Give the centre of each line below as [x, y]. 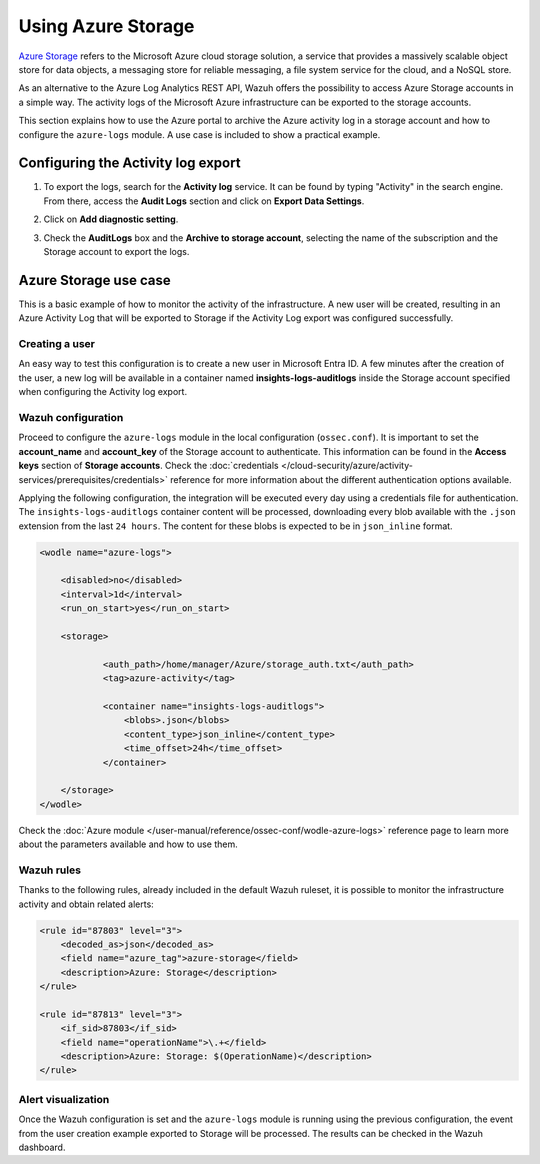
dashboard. [42, 1147]
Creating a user [56, 344]
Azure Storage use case [94, 280]
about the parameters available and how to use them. [128, 844]
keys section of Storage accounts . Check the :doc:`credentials [148, 466]
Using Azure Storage [106, 26]
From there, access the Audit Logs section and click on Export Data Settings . [204, 201]
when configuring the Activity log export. [103, 392]
